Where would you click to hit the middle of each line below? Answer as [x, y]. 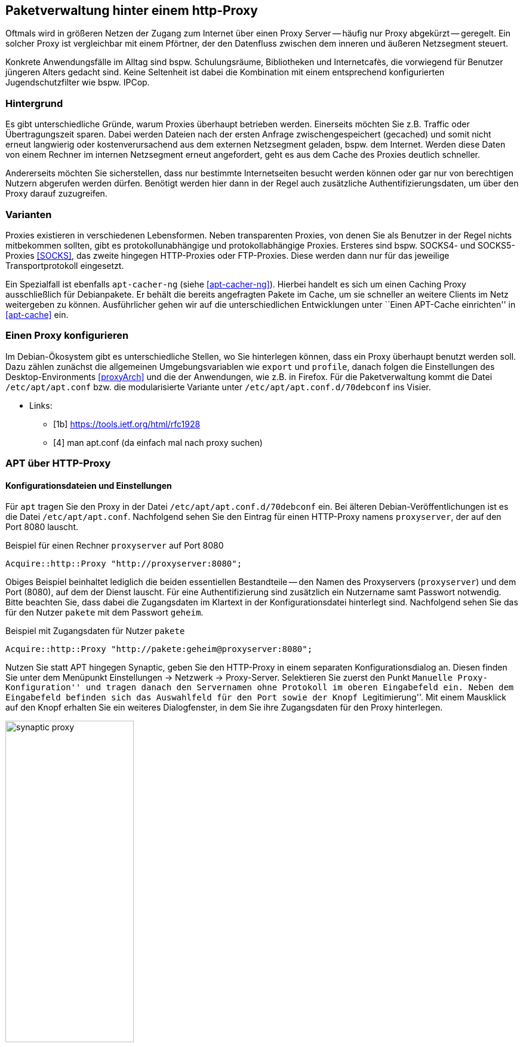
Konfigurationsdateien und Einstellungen [89, 485]
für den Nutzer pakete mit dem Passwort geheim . [104, 613]
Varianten [29, 214]
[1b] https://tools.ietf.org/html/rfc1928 [127, 424]
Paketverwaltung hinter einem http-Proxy [132, 10]
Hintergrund [34, 103]
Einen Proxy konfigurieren [67, 336]
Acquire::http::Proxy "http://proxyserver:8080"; [124, 564]
